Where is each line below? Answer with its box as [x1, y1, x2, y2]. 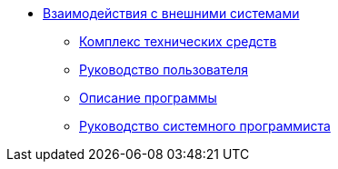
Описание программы [79, 90, 217, 105]
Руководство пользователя [79, 62, 248, 77]
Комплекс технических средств [79, 34, 277, 49]
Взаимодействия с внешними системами [43, 5, 300, 21]
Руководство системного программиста [79, 118, 331, 134]
